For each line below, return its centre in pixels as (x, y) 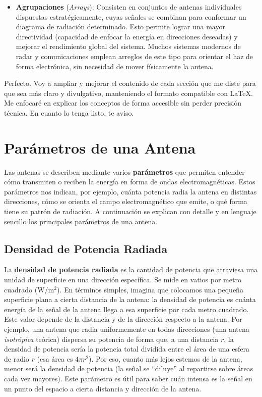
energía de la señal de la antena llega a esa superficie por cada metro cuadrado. (126, 309)
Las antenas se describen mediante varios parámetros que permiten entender (124, 171)
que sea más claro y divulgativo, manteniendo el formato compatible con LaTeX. (128, 93)
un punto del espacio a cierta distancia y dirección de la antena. (103, 388)
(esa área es (55, 358)
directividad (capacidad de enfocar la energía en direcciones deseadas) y (127, 36)
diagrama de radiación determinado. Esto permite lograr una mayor (120, 27)
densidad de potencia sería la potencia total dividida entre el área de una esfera (127, 349)
